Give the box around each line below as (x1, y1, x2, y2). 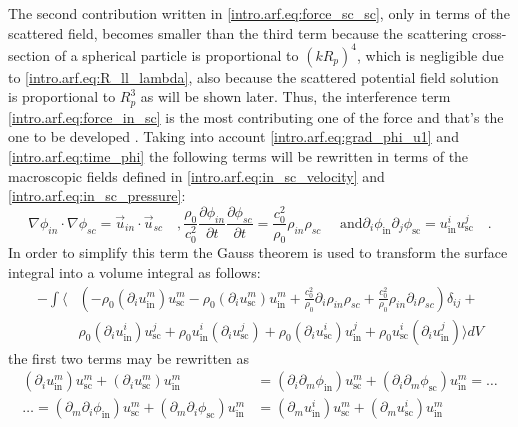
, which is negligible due (357, 44, 504, 65)
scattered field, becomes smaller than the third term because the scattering (8, 22, 468, 43)
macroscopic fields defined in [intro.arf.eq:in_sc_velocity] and (8, 165, 385, 186)
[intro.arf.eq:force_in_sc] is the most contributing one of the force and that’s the (8, 106, 504, 127)
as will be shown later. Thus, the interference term (140, 86, 451, 107)
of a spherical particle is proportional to (54, 44, 299, 65)
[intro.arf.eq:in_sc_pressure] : (8, 185, 186, 206)
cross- (472, 22, 507, 43)
